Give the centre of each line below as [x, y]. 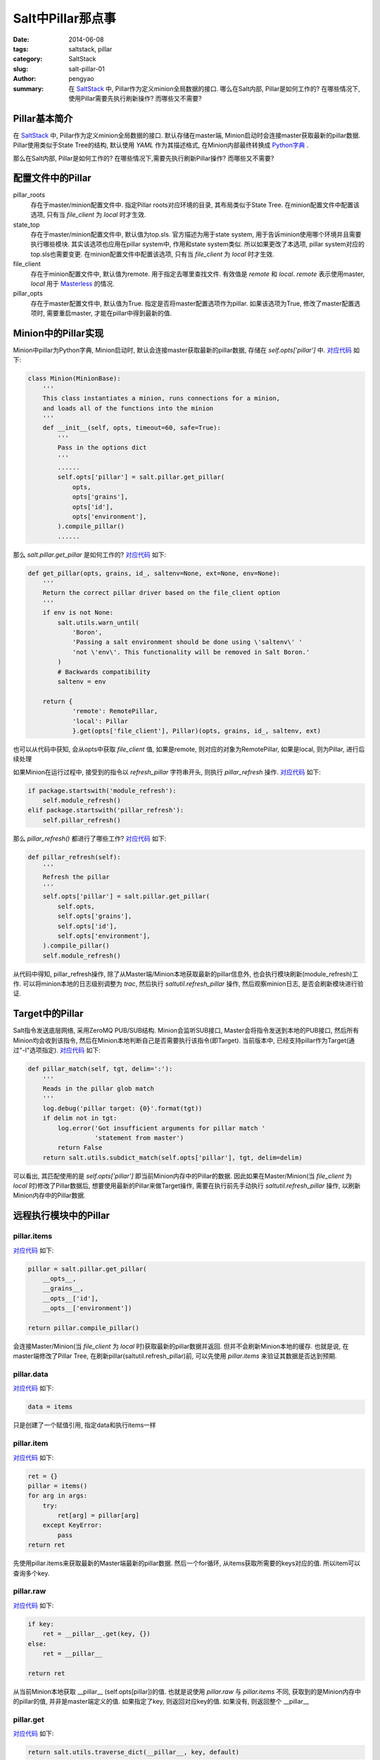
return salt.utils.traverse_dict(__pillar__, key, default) [134, 1752]
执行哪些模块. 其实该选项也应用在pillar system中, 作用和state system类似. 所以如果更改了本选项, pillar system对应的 [198, 244]
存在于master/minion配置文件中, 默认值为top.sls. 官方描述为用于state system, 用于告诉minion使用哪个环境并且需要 [196, 234]
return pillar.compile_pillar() [84, 1328]
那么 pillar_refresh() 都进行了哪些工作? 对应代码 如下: [90, 838]
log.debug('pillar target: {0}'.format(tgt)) [122, 1108]
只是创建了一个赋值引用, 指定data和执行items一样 [84, 1425]
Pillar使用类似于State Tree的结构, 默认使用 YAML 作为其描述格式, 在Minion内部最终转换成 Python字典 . [161, 145]
